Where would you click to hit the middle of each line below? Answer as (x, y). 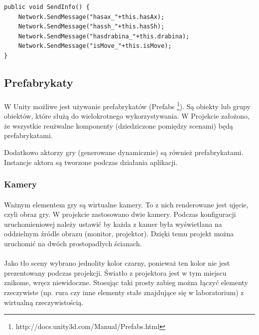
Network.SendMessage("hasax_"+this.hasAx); (91, 17)
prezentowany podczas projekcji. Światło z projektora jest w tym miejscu (115, 272)
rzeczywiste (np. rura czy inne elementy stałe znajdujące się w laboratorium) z (124, 292)
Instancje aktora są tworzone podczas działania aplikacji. (91, 162)
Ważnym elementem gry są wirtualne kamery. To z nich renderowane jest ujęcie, (126, 204)
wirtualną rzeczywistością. (44, 302)
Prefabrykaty (39, 82)
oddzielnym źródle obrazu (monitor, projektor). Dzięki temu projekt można (119, 234)
